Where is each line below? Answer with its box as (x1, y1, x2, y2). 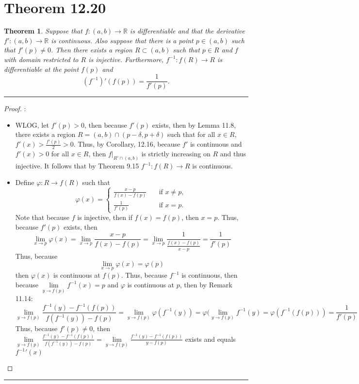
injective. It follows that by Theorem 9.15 (15, 161, 139, 170)
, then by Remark (179, 279, 232, 289)
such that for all (167, 129, 215, 139)
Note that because (15, 212, 70, 222)
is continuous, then (181, 270, 238, 280)
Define (15, 177, 34, 187)
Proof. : (4, 103, 26, 114)
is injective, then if (77, 212, 132, 222)
